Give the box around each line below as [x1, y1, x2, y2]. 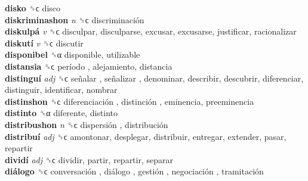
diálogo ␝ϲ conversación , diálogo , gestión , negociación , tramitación [5, 165, 264, 177]
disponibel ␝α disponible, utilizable [5, 48, 140, 61]
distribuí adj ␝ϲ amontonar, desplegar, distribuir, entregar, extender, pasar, [5, 130, 287, 142]
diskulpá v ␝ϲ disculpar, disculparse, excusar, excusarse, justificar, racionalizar [5, 25, 297, 38]
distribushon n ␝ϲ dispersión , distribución [5, 118, 168, 130]
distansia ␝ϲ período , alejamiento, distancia [5, 60, 173, 72]
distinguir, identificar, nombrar [5, 83, 118, 96]
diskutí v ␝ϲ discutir [5, 36, 84, 49]
